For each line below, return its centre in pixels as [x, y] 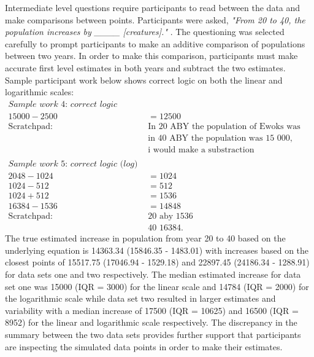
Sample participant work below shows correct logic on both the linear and [144, 80]
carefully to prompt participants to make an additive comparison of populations [155, 43]
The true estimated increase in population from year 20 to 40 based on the [145, 238]
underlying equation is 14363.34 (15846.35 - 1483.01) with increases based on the [157, 250]
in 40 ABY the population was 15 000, [220, 138]
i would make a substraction [201, 150]
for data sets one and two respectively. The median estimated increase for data [153, 274]
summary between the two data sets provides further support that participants [153, 334]
